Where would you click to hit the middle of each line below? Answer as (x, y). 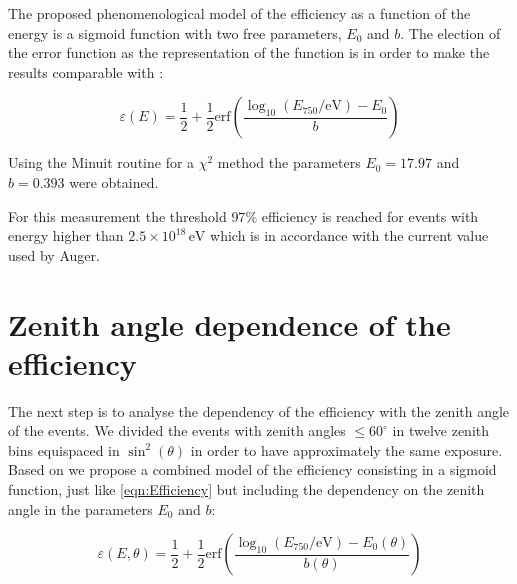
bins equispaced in (64, 449)
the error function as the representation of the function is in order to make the (249, 52)
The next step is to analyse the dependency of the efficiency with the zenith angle (259, 410)
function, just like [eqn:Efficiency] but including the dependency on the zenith (246, 489)
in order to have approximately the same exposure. (346, 449)
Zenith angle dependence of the (229, 323)
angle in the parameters (80, 508)
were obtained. (114, 181)
